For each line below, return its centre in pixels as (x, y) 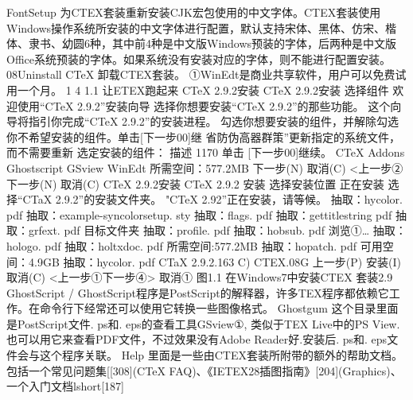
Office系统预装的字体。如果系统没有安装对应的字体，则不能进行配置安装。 (199, 58)
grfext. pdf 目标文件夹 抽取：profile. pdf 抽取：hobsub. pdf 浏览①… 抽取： (217, 230)
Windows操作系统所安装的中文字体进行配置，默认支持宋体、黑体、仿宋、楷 (202, 27)
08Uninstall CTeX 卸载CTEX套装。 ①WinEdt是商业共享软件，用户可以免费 (201, 74)
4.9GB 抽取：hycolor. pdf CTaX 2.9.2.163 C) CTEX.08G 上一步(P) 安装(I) (214, 261)
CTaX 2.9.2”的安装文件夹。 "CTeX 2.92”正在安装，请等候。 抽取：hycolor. (212, 199)
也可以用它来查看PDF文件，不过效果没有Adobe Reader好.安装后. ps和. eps (197, 339)
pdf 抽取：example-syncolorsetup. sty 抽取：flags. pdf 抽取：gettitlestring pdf (199, 214)
